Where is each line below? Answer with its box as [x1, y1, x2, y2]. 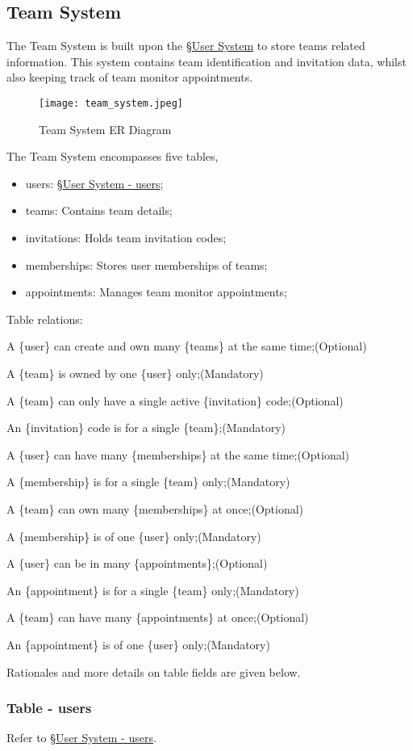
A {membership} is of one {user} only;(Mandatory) [6, 527, 261, 544]
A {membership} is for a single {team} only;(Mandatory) [6, 473, 290, 490]
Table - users [6, 698, 92, 718]
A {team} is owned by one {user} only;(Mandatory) [6, 364, 264, 381]
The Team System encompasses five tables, [6, 148, 219, 165]
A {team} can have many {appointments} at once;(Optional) [6, 609, 309, 626]
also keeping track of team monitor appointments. [6, 69, 253, 86]
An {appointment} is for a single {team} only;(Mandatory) [6, 581, 299, 598]
